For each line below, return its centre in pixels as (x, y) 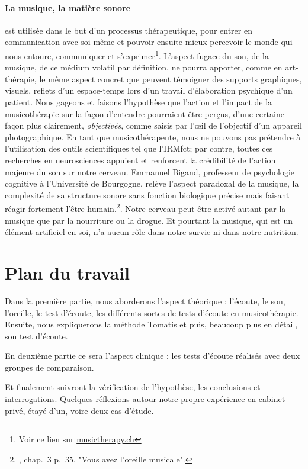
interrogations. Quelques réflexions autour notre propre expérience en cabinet (145, 399)
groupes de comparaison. (49, 367)
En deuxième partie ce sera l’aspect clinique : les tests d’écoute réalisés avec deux (153, 356)
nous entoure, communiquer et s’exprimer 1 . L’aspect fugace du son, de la (137, 54)
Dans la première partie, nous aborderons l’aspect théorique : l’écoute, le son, (145, 301)
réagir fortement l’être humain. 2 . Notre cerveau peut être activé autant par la (145, 208)
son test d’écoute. (36, 335)
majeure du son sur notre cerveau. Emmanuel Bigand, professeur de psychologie (150, 171)
